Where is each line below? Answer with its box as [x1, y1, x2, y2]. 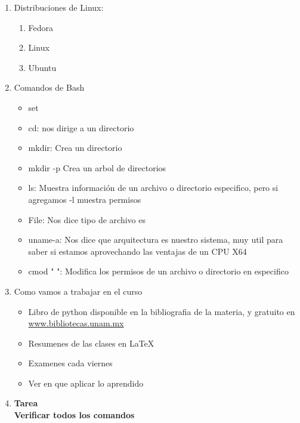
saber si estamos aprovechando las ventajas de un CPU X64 [28, 245, 247, 257]
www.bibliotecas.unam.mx [28, 317, 124, 329]
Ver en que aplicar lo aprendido [28, 376, 144, 389]
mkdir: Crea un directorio [28, 141, 122, 154]
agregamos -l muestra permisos [28, 193, 141, 205]
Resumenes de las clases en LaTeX [28, 336, 154, 349]
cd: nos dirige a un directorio [28, 121, 134, 134]
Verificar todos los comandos [14, 409, 135, 421]
